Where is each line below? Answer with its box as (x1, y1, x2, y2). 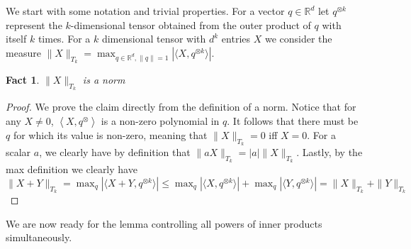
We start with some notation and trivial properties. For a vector (6, 4, 285, 18)
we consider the (264, 31, 332, 46)
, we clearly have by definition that (39, 144, 191, 159)
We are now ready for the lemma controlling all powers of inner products (6, 216, 322, 231)
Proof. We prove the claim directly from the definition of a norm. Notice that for (6, 99, 356, 114)
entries (221, 31, 251, 46)
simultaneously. (6, 230, 72, 245)
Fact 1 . (6, 72, 40, 87)
